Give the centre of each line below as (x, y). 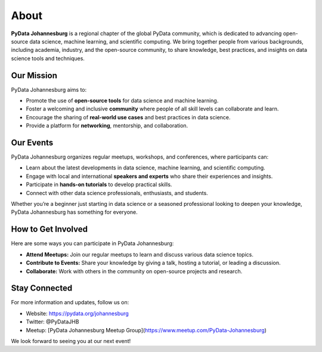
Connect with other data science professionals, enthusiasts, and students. (117, 193)
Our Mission (34, 75)
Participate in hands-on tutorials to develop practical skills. (99, 184)
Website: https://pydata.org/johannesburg (78, 313)
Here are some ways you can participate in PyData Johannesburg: (92, 243)
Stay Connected (42, 288)
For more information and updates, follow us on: (70, 302)
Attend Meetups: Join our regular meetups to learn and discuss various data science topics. (140, 254)
